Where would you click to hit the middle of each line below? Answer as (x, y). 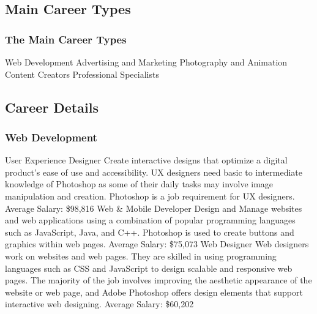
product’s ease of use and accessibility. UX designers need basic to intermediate (154, 172)
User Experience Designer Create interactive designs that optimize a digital (146, 160)
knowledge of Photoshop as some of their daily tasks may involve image (139, 184)
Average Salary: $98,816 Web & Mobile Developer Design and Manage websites (154, 208)
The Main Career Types (66, 39)
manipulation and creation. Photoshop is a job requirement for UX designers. (150, 196)
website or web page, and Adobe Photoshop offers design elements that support (154, 292)
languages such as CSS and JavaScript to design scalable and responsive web (149, 268)
